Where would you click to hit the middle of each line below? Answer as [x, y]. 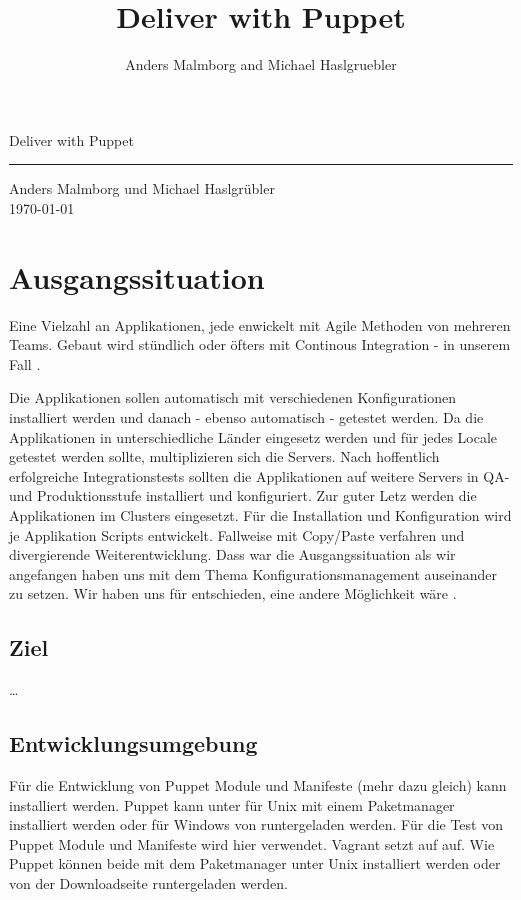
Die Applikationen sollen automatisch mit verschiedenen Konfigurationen [232, 397]
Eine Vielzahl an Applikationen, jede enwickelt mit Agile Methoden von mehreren [260, 324]
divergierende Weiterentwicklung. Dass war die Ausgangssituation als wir [232, 554]
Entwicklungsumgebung [133, 743]
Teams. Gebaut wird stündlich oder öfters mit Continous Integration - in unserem [260, 344]
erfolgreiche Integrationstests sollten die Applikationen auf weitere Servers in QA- [259, 475]
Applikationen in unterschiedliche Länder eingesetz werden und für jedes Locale [253, 436]
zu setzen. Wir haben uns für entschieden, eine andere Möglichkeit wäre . [233, 593]
